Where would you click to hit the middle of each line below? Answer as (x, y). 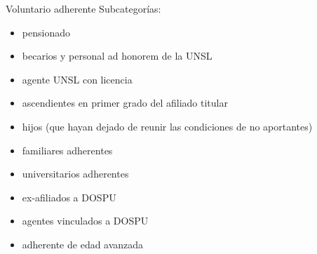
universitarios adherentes (75, 174)
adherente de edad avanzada (83, 244)
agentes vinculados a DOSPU (85, 221)
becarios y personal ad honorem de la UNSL (117, 56)
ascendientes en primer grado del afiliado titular (125, 103)
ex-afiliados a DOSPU (69, 197)
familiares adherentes (67, 150)
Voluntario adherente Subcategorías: (83, 8)
